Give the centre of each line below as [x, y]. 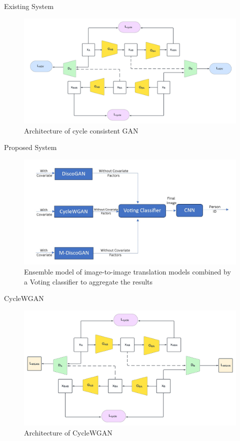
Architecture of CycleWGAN [68, 433]
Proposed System [30, 147]
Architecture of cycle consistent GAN [81, 130]
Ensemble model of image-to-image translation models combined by [127, 272]
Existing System [29, 6]
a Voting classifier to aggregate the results [88, 281]
